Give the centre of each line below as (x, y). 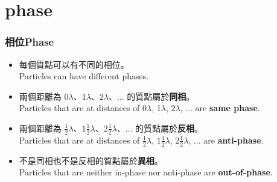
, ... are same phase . (220, 108)
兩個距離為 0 (44, 96)
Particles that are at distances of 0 (83, 108)
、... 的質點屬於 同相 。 (151, 96)
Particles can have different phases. (84, 76)
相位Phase (30, 42)
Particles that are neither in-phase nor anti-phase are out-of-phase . (146, 172)
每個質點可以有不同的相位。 (74, 64)
